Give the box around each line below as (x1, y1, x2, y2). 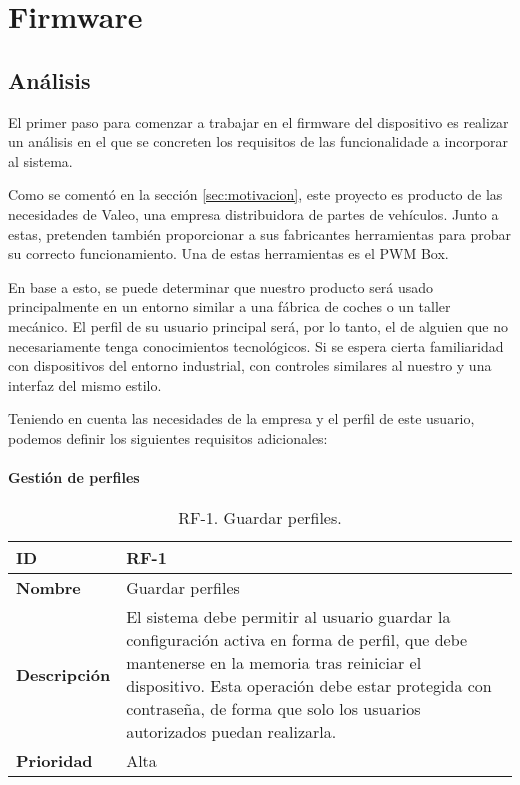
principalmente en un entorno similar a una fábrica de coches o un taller (8, 296, 451, 317)
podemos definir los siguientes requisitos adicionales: (8, 427, 328, 448)
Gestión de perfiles (8, 467, 140, 488)
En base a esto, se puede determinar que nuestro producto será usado (8, 276, 434, 297)
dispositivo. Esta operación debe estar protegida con (126, 674, 492, 698)
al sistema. (8, 150, 73, 171)
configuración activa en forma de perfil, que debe (126, 628, 468, 652)
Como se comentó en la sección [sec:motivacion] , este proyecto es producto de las (8, 184, 503, 205)
